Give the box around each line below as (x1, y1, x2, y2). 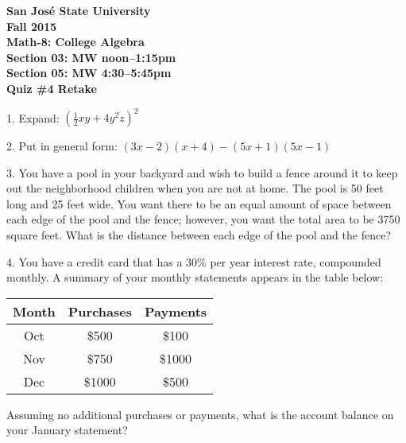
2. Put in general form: (6, 138, 118, 154)
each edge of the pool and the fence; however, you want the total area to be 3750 (6, 211, 400, 227)
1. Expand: (6, 109, 60, 126)
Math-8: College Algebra (6, 33, 145, 50)
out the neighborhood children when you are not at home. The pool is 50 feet (6, 180, 384, 196)
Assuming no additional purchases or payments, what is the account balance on (6, 406, 394, 422)
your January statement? (6, 422, 128, 438)
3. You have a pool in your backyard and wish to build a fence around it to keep (6, 164, 398, 181)
